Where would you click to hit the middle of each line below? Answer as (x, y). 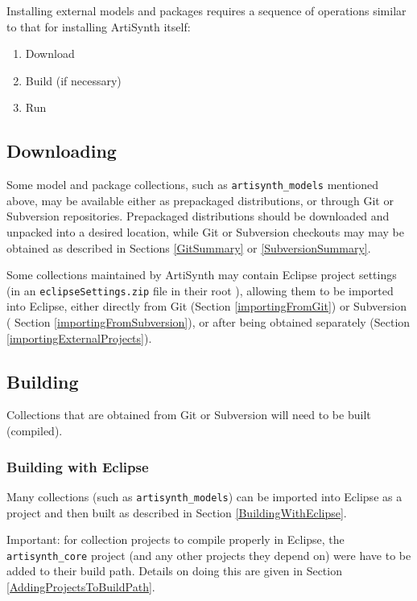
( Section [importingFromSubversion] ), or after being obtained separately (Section (208, 322)
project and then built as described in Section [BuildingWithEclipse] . (177, 512)
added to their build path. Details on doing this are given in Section (174, 571)
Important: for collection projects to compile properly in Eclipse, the (175, 539)
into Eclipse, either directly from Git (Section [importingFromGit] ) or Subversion (206, 306)
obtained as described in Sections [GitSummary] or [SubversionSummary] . (189, 247)
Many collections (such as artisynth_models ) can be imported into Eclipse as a (204, 496)
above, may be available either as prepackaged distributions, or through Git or (200, 200)
